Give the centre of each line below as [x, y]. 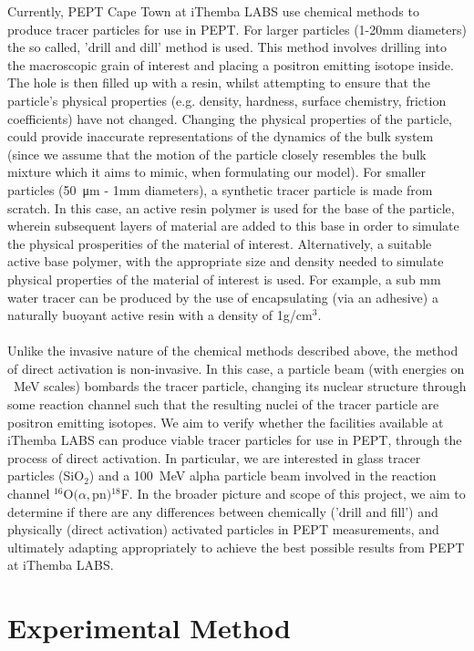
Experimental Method [149, 628]
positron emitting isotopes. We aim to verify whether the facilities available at [226, 422]
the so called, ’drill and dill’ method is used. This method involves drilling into [227, 47]
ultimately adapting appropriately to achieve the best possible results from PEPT [236, 547]
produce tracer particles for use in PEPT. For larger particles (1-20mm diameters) [237, 29]
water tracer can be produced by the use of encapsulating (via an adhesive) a [223, 297]
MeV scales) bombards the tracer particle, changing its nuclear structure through [240, 386]
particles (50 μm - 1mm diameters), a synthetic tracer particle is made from [220, 189]
